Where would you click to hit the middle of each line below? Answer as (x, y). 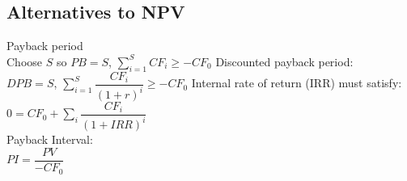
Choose (25, 61)
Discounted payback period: (284, 61)
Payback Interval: (50, 139)
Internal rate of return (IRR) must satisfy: (297, 83)
